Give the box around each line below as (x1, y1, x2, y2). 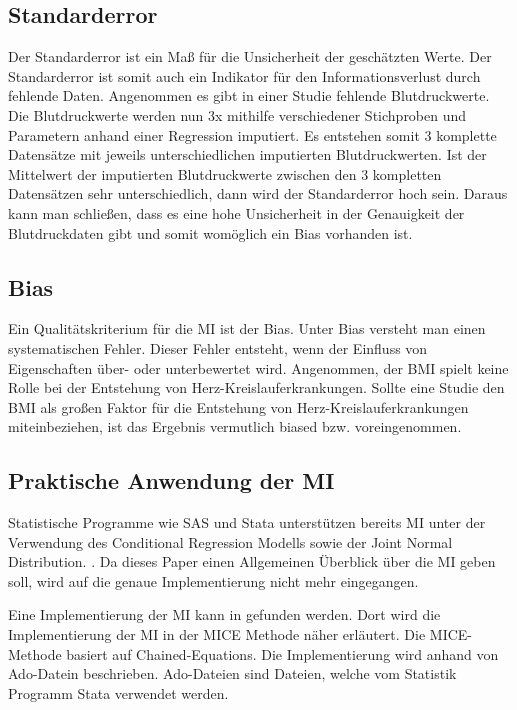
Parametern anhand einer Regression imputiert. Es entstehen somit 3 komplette (8, 124, 497, 145)
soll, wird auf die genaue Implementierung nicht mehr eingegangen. (8, 570, 419, 591)
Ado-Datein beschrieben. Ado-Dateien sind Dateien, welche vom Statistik (8, 663, 457, 684)
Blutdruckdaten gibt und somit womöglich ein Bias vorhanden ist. (8, 222, 413, 243)
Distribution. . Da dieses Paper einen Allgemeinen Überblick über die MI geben (8, 551, 496, 572)
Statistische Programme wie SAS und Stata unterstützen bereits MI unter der (8, 512, 486, 533)
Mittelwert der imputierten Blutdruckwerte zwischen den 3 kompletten (8, 163, 442, 184)
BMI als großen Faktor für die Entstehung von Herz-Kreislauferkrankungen (8, 396, 469, 417)
